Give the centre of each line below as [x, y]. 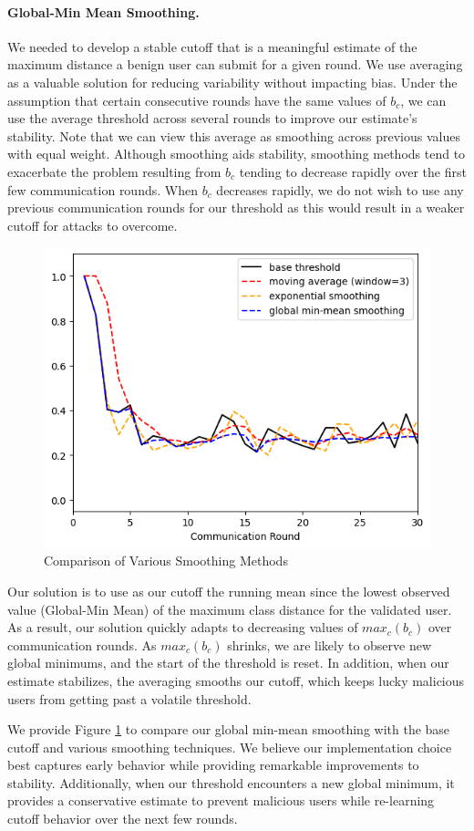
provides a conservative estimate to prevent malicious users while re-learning [221, 800]
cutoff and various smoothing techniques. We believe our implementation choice [230, 747]
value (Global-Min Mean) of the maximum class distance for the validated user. [230, 609]
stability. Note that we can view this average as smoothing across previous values [234, 135]
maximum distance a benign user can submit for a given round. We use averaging [235, 64]
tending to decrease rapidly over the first [353, 171]
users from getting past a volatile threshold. [129, 698]
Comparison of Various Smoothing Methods [166, 561]
